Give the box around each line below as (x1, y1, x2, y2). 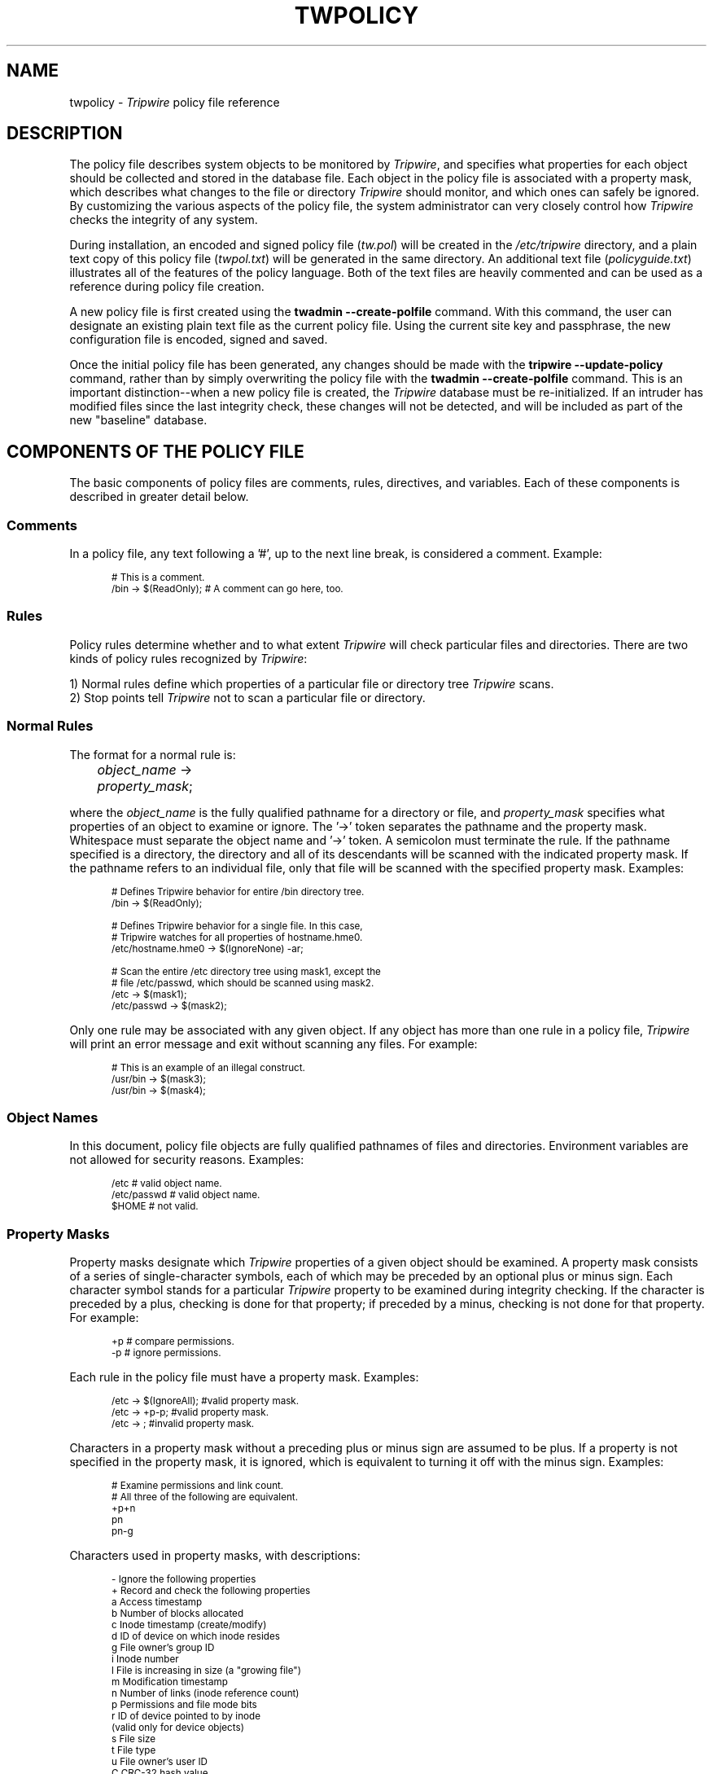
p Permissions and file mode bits (112, 1699, 257, 1711)
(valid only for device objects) (112, 1722, 244, 1734)
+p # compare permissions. (112, 1336, 234, 1348)
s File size (112, 1733, 156, 1745)
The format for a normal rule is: (69, 747, 236, 762)
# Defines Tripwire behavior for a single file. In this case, (112, 920, 363, 932)
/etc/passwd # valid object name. (112, 1189, 260, 1201)
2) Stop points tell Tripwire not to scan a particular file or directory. (69, 690, 426, 705)
